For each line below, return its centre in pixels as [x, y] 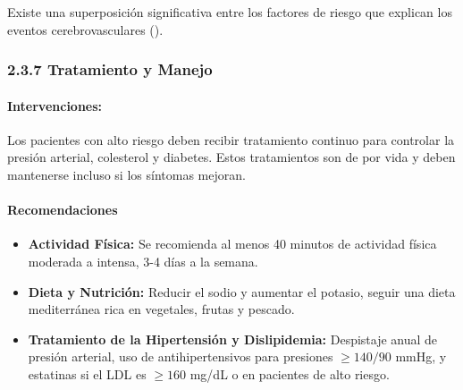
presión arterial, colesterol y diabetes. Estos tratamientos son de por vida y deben [231, 157]
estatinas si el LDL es [87, 373]
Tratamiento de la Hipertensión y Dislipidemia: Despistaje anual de [233, 339]
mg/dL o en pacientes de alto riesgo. [290, 373]
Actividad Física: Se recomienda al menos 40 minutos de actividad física [232, 244]
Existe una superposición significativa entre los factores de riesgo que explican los [230, 12]
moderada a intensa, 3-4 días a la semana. [143, 261]
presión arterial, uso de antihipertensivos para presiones [181, 356]
